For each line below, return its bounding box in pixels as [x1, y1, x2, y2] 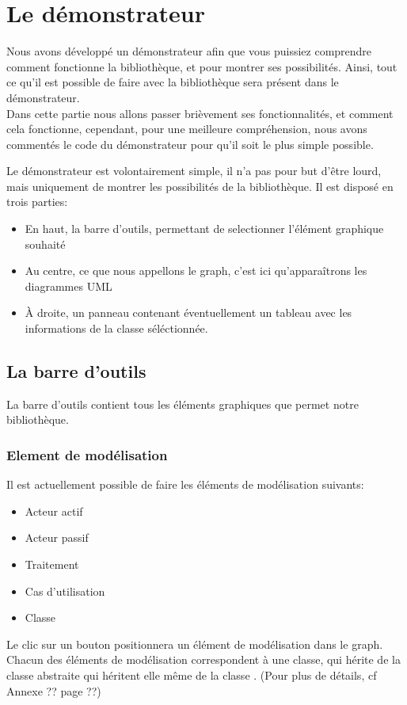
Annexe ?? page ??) [6, 682, 101, 699]
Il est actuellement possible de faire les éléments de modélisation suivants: [6, 476, 364, 493]
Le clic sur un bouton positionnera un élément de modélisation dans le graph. [6, 635, 383, 652]
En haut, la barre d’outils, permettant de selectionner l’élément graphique [25, 220, 384, 237]
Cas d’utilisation [25, 582, 105, 599]
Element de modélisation [6, 444, 168, 464]
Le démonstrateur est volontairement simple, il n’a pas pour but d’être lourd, [6, 162, 382, 179]
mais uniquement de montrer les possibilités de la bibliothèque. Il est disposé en [6, 177, 394, 194]
